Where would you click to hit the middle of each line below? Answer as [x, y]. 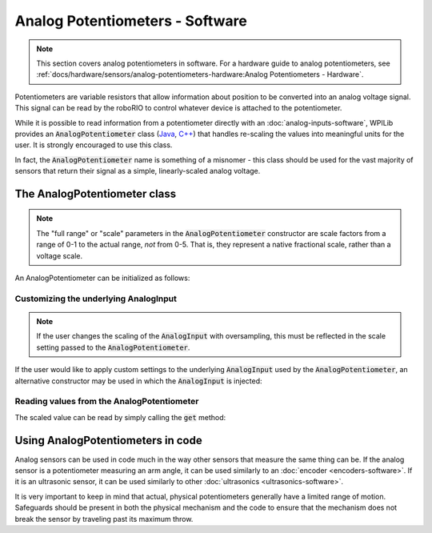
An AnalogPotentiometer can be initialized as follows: [102, 278]
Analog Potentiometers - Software [131, 21]
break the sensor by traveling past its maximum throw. [104, 519]
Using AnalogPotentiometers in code [109, 440]
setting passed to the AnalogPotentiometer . [113, 347]
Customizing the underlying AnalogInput [96, 299]
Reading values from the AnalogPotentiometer [107, 402]
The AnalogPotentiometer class [95, 193]
